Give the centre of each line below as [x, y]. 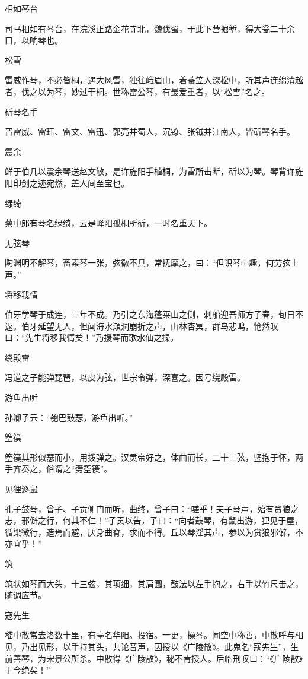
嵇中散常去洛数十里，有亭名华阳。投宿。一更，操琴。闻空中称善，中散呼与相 [154, 635]
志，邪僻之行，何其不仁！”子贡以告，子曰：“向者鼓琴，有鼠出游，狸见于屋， [154, 520]
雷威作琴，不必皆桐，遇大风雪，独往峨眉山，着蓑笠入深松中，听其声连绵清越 [154, 80]
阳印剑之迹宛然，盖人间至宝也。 [67, 183]
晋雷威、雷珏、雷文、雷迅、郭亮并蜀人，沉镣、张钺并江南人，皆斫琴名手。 [150, 131]
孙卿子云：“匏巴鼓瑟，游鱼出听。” [69, 417]
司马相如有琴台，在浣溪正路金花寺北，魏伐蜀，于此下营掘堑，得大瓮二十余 [150, 28]
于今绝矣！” [28, 670]
